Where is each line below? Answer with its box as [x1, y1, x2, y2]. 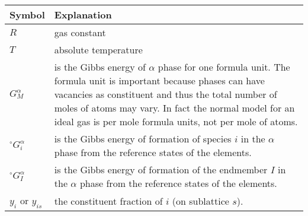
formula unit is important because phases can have [54, 74, 265, 87]
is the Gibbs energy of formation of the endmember [54, 163, 268, 176]
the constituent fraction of [54, 194, 163, 208]
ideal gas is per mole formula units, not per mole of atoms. [54, 115, 298, 128]
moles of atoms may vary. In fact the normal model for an [54, 101, 295, 115]
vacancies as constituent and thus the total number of [54, 87, 277, 101]
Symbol [9, 8, 45, 21]
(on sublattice [172, 194, 229, 208]
